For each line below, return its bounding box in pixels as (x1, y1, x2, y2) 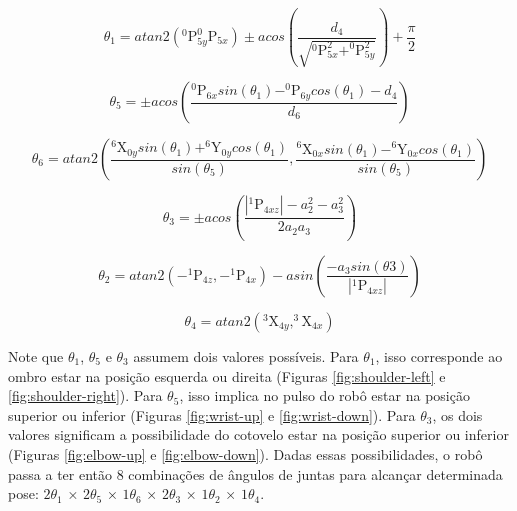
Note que (8, 345, 64, 366)
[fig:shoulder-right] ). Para (8, 385, 163, 406)
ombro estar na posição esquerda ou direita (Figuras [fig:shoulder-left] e (8, 365, 446, 386)
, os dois (432, 404, 483, 425)
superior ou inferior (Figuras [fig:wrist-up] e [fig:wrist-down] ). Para (8, 404, 416, 425)
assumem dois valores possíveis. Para (133, 345, 359, 366)
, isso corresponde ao (375, 345, 503, 366)
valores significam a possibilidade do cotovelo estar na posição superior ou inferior (8, 424, 509, 445)
